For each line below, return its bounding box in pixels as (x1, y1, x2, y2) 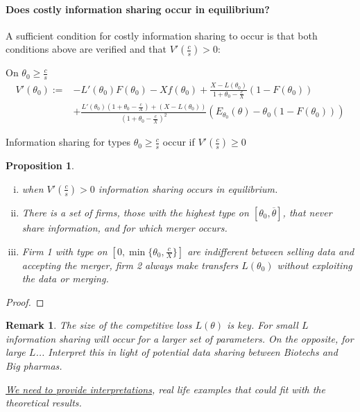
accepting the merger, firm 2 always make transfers (22, 257, 239, 272)
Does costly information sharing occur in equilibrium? (6, 1, 270, 16)
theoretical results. (6, 395, 82, 410)
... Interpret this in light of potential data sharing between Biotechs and (35, 345, 338, 359)
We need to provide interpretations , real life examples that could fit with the (6, 381, 325, 396)
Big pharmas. (6, 359, 62, 373)
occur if (162, 135, 195, 149)
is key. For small (227, 318, 298, 332)
